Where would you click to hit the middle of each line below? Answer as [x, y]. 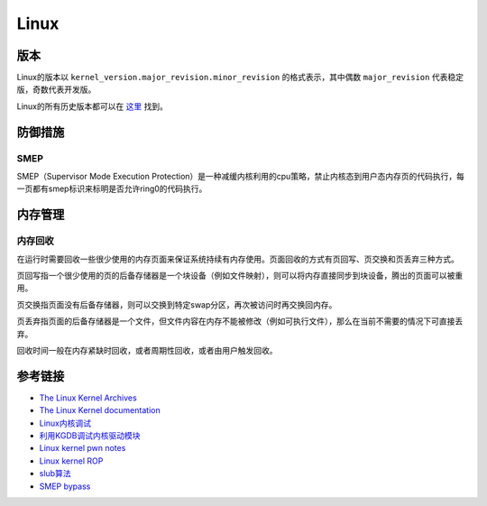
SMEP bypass [65, 486]
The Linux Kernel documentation [100, 410]
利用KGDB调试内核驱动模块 [90, 435]
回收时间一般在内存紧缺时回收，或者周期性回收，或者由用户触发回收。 [147, 350]
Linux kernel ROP [71, 461]
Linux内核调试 [65, 423]
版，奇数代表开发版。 [56, 89]
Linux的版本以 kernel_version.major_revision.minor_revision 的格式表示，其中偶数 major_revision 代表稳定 [240, 78]
